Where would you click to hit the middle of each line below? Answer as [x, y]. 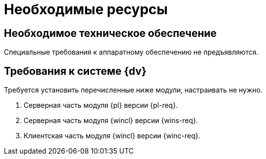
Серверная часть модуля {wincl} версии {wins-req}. [111, 121]
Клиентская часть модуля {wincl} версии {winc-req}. [112, 136]
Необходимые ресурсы [86, 9]
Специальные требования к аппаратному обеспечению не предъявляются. [131, 52]
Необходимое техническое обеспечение [110, 33]
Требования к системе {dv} [75, 71]
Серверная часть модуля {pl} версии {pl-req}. [101, 105]
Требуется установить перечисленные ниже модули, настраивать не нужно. [133, 90]
